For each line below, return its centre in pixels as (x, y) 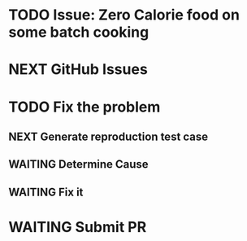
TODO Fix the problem (84, 107)
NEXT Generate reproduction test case (108, 136)
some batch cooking (79, 32)
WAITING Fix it (46, 192)
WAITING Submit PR (78, 227)
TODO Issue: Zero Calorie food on (124, 15)
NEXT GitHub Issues (78, 70)
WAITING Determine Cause (78, 164)
